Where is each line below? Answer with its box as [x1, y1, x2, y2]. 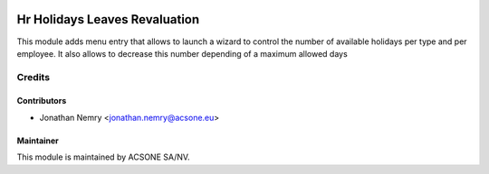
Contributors [16, 96, 67, 106]
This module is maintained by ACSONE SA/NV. [16, 151, 190, 162]
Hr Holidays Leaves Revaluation [16, 12, 200, 27]
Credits [16, 70, 50, 83]
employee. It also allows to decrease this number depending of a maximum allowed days [16, 48, 348, 59]
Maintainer [16, 135, 59, 146]
